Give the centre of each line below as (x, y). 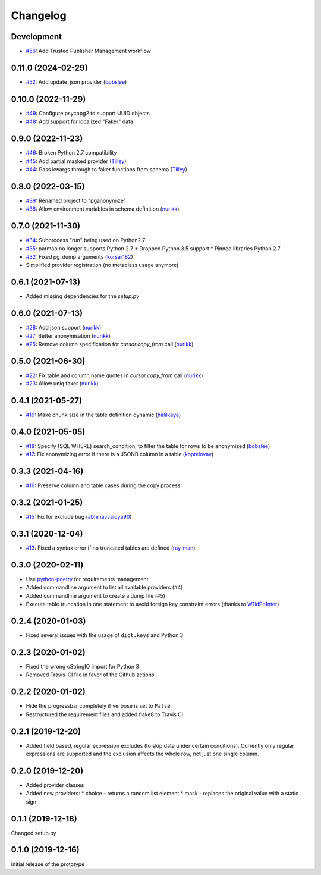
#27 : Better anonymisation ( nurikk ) (68, 335)
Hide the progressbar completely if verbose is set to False (98, 706)
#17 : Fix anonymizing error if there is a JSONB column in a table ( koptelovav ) (120, 454)
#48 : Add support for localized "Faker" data (80, 121)
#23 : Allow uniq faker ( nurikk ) (62, 384)
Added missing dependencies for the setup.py (83, 296)
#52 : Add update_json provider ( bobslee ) (76, 82)
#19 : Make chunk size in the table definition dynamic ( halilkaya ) (103, 415)
